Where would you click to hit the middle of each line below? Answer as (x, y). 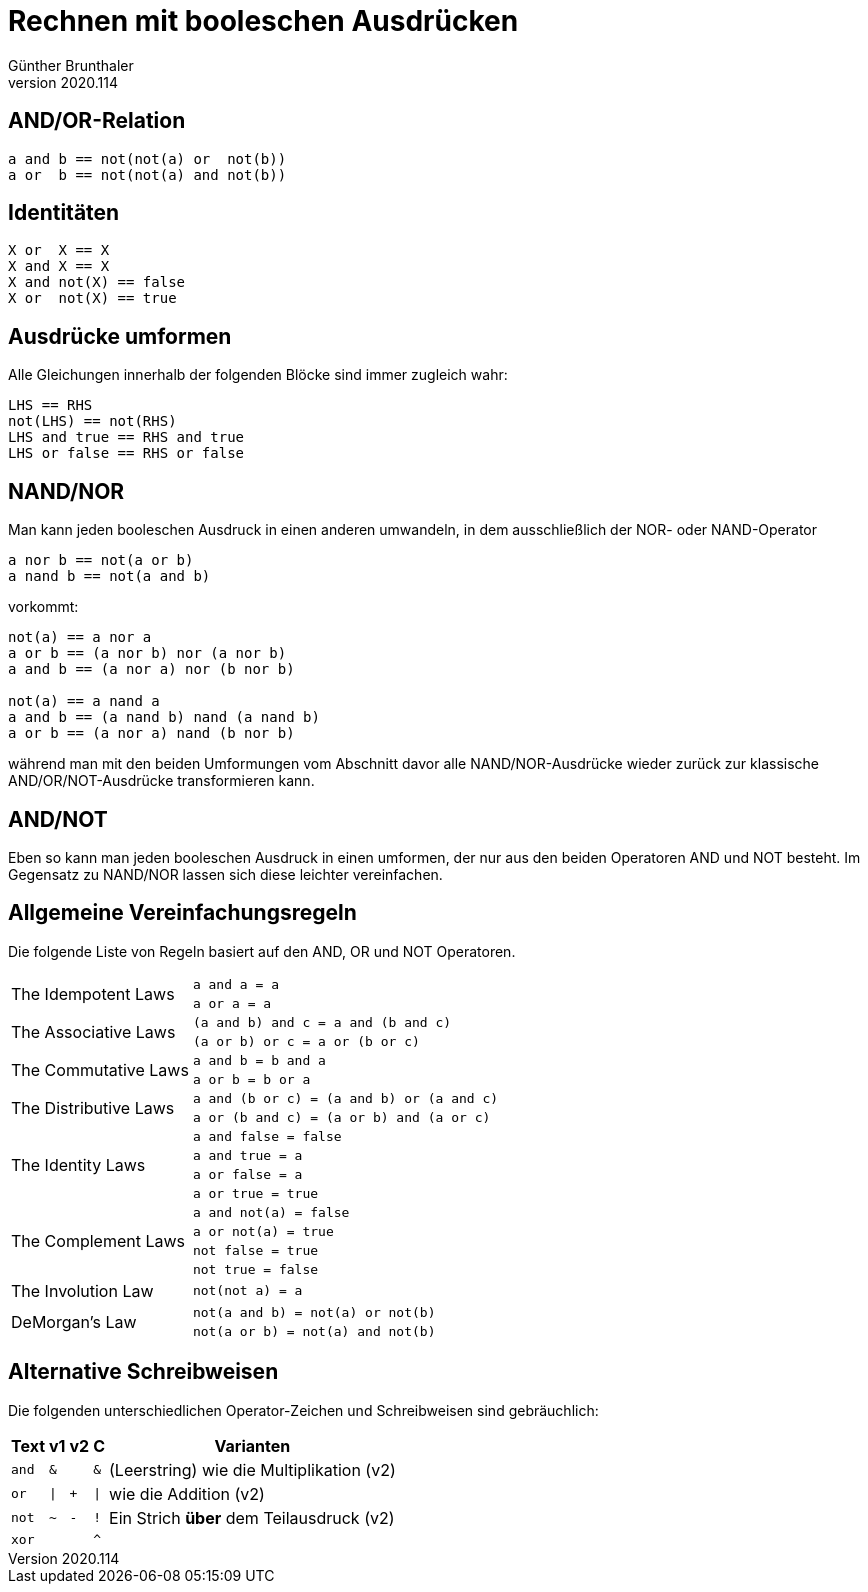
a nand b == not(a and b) (109, 576)
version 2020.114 (63, 82)
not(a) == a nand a (84, 701)
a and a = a (235, 984)
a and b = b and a (259, 1060)
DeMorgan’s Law (74, 1321)
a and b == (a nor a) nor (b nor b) (151, 669)
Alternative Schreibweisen (143, 1372)
